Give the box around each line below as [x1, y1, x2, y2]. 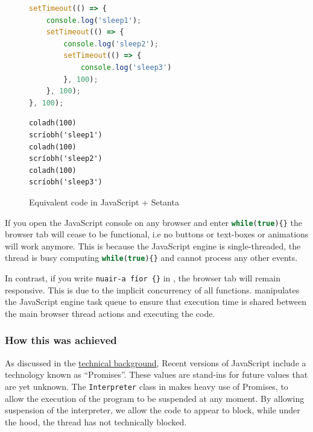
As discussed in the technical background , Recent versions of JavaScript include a [5, 356, 306, 369]
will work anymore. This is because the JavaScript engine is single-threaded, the [5, 239, 301, 252]
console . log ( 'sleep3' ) [80, 63, 172, 72]
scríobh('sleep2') [29, 154, 103, 163]
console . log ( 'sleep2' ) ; [63, 39, 159, 48]
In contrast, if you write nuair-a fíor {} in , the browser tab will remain [5, 272, 280, 284]
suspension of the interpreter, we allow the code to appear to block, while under [5, 404, 300, 416]
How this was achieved [5, 333, 117, 348]
